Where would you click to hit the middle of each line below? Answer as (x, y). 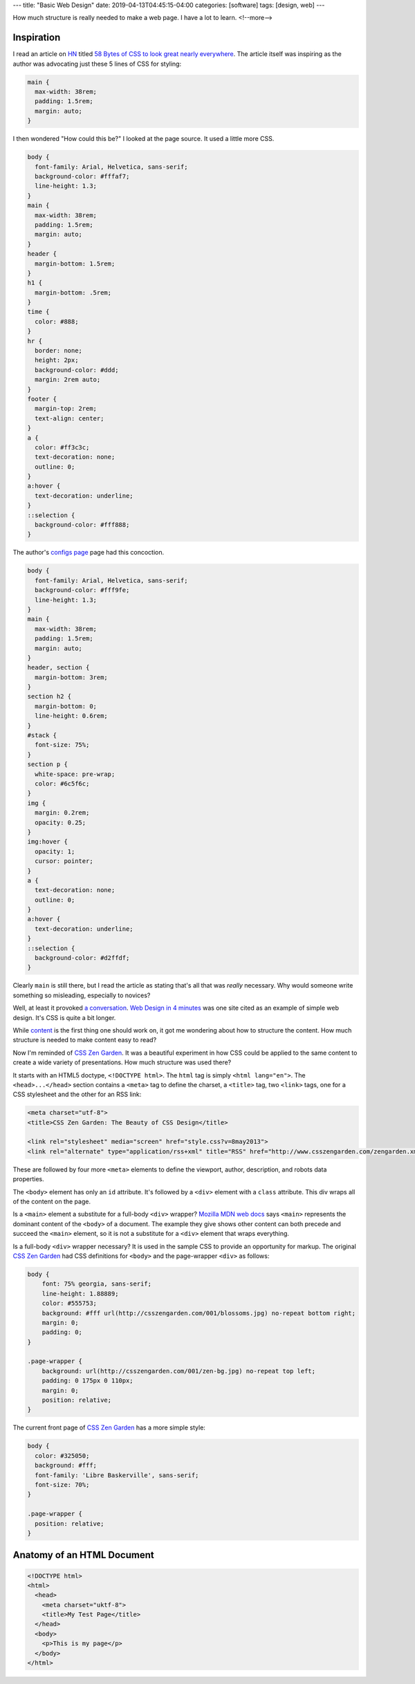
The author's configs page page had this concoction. (89, 553)
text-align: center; (70, 418)
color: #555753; (69, 1303)
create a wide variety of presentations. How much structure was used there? (122, 1062)
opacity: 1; (55, 851)
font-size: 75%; (62, 745)
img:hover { (48, 842)
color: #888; (57, 321)
